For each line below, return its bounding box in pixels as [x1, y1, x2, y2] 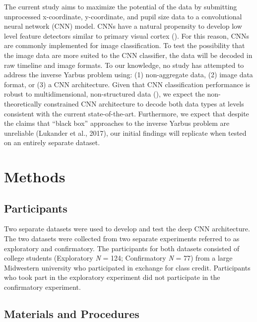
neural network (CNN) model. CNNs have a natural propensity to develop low [4, 21, 242, 31]
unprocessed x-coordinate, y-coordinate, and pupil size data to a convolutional [4, 11, 242, 21]
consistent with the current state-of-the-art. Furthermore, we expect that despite [4, 108, 249, 118]
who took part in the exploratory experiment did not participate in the [4, 272, 220, 282]
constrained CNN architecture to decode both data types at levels [44, 98, 244, 108]
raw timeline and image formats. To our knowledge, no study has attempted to [4, 59, 244, 70]
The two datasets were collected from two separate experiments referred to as [4, 233, 240, 244]
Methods [4, 166, 65, 187]
